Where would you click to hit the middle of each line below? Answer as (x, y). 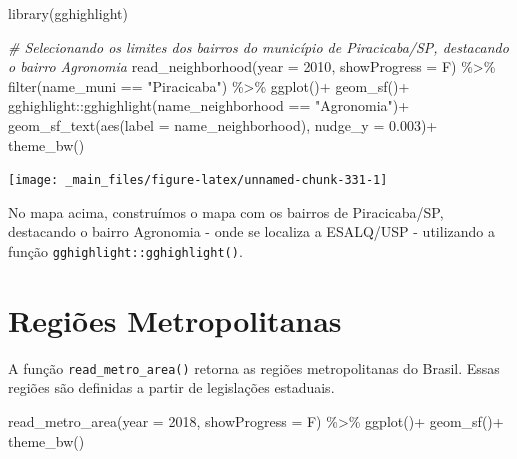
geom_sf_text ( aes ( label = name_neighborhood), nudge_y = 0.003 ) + (223, 124)
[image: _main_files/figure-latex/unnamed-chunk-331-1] (198, 180)
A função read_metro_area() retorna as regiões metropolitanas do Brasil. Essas (254, 367)
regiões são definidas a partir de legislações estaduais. (171, 387)
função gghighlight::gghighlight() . (125, 251)
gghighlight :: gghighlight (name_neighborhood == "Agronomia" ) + (209, 105)
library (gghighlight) (68, 13)
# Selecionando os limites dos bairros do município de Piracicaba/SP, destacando (258, 46)
